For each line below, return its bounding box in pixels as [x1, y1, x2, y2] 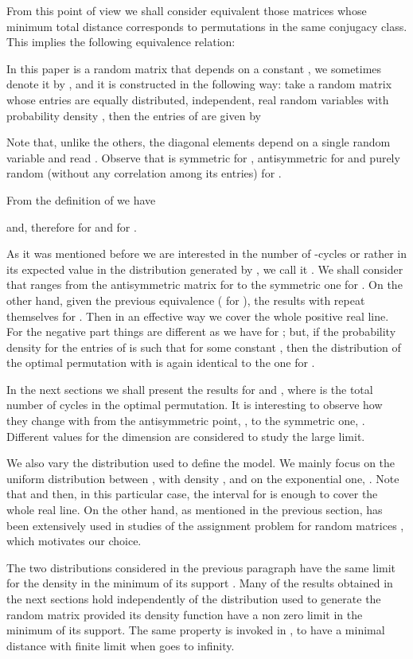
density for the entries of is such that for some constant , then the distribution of [6, 338, 401, 355]
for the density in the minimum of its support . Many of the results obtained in [6, 575, 393, 591]
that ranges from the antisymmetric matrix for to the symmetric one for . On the [6, 276, 403, 293]
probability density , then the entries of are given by [6, 107, 261, 123]
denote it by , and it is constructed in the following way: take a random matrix [6, 76, 392, 92]
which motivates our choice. [6, 532, 142, 549]
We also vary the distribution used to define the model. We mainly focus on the [6, 454, 395, 471]
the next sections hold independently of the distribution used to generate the [6, 591, 381, 606]
